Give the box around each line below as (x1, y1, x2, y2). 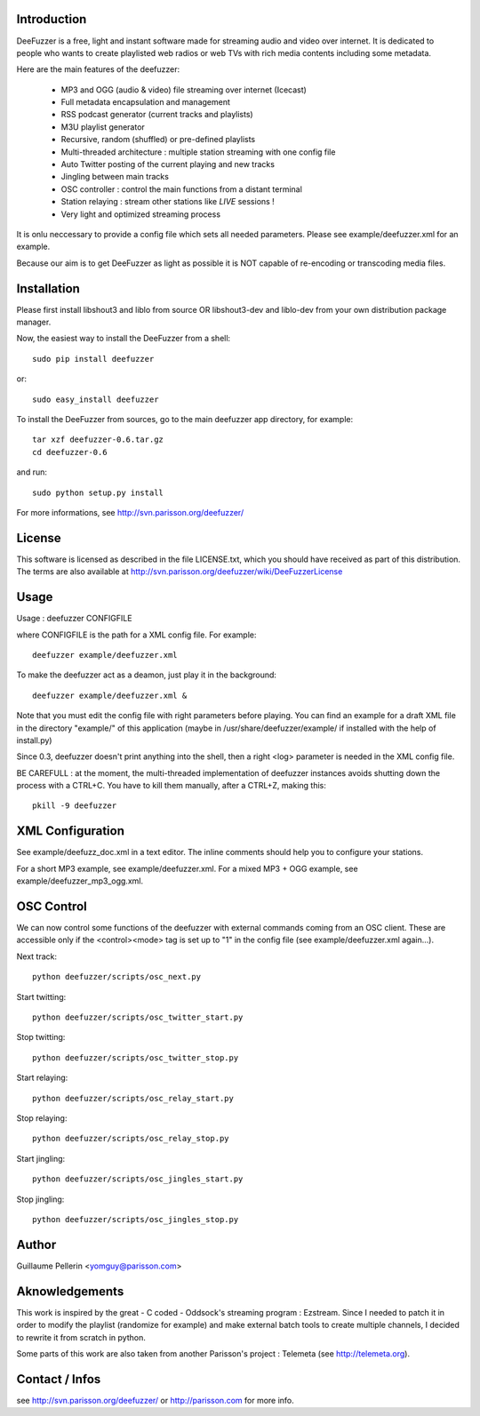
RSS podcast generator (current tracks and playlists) (60, 109, 253, 120)
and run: (16, 467, 48, 477)
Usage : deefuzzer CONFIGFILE (16, 613, 132, 624)
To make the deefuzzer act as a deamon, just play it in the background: (16, 669, 277, 680)
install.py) (16, 734, 52, 746)
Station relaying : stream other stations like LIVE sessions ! (60, 196, 275, 207)
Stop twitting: (16, 1032, 66, 1043)
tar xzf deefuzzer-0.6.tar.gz (32, 435, 164, 444)
